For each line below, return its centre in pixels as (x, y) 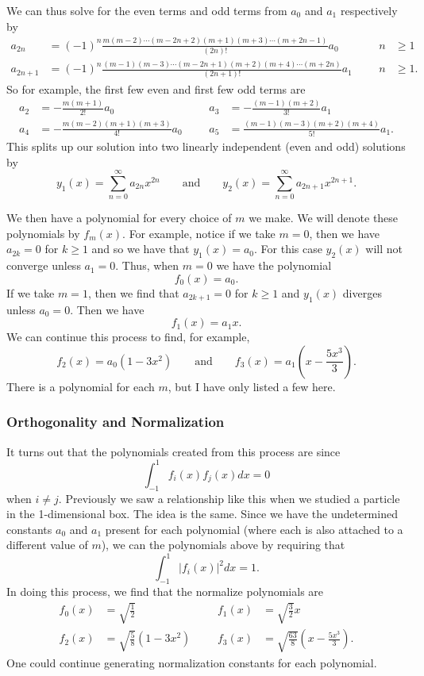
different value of (47, 545)
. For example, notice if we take (199, 233)
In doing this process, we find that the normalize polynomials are (165, 591)
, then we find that (133, 292)
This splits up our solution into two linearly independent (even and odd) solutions (206, 146)
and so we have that (141, 249)
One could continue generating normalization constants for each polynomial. (192, 662)
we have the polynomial (274, 265)
